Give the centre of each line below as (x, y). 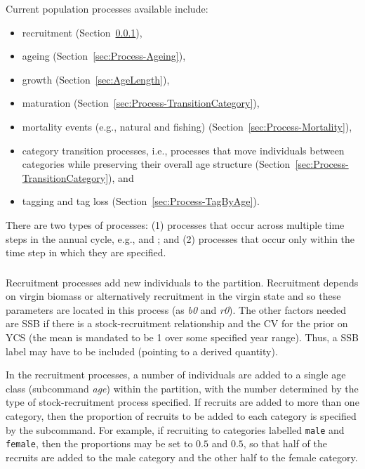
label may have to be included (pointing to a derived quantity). (142, 351)
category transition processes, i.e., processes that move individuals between (183, 150)
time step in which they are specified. (86, 252)
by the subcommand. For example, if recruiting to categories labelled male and (175, 429)
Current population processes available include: (107, 8)
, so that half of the (285, 443)
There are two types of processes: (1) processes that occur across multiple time (175, 224)
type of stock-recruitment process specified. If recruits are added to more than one (182, 402)
